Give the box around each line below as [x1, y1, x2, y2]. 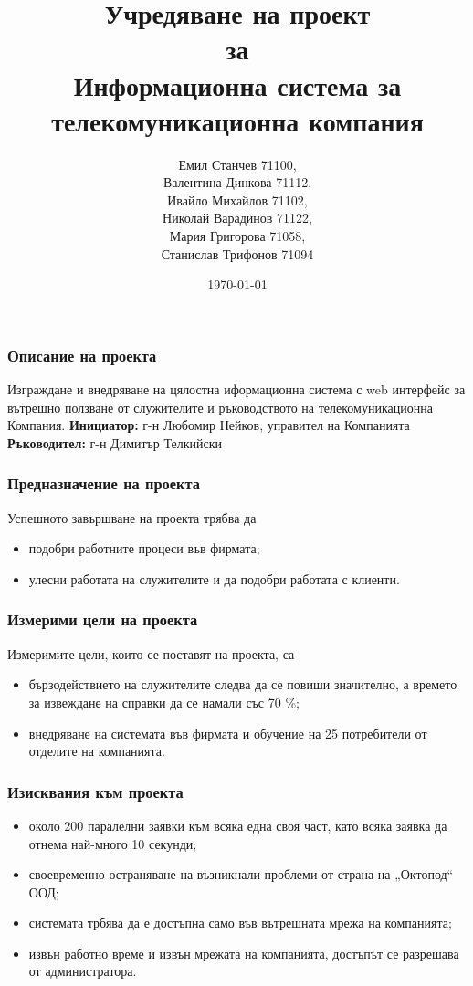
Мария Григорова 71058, [169, 226, 306, 246]
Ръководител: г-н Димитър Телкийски [7, 433, 223, 452]
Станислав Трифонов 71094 [161, 244, 314, 263]
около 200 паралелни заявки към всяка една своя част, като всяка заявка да [28, 815, 447, 834]
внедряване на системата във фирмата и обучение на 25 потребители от [28, 723, 427, 742]
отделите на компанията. [28, 741, 165, 760]
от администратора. [28, 961, 137, 981]
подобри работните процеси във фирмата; [28, 539, 260, 558]
